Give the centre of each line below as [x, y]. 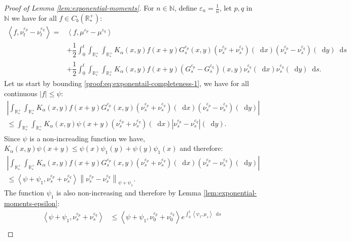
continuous [21, 93]
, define [186, 8]
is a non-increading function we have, [87, 138]
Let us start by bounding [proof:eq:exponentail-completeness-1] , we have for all [127, 83]
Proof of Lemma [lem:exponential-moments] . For [79, 8]
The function [24, 193]
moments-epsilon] [31, 203]
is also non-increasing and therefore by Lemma [129, 193]
